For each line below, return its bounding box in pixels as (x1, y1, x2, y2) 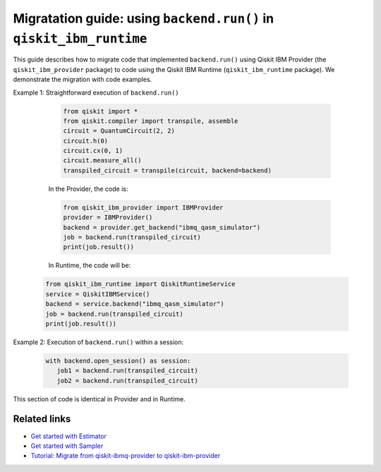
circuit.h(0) (63, 136, 109, 145)
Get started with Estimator (30, 432, 107, 440)
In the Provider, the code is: (48, 184, 128, 193)
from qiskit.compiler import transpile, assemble (63, 117, 238, 125)
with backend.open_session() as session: (45, 357, 191, 365)
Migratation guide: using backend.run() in (13, 11, 274, 26)
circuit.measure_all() (63, 156, 142, 165)
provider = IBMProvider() (63, 213, 153, 222)
